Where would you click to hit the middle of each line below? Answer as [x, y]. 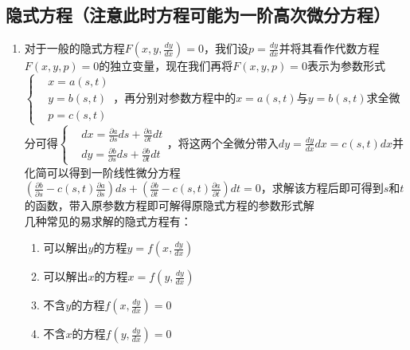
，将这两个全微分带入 [223, 142]
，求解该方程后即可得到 [322, 188]
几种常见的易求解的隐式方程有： [108, 220]
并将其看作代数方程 [329, 48]
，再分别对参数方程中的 [175, 98]
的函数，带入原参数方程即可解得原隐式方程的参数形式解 [169, 205]
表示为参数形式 [346, 66]
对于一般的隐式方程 [74, 48]
